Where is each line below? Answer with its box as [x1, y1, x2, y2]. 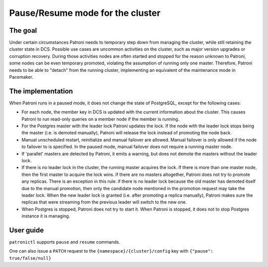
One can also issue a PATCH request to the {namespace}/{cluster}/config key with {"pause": [9, 248, 213, 254]
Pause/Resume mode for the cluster [9, 7, 161, 18]
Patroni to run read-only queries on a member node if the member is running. [21, 116, 180, 122]
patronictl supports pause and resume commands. [9, 239, 121, 245]
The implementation [9, 87, 73, 95]
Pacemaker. [9, 74, 34, 80]
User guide [9, 226, 44, 234]
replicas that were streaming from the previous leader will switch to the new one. [21, 199, 187, 205]
